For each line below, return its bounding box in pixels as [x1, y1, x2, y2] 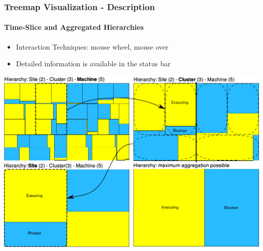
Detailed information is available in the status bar [16, 58, 171, 69]
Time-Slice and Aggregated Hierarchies [4, 22, 144, 32]
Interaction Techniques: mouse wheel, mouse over [16, 41, 169, 52]
